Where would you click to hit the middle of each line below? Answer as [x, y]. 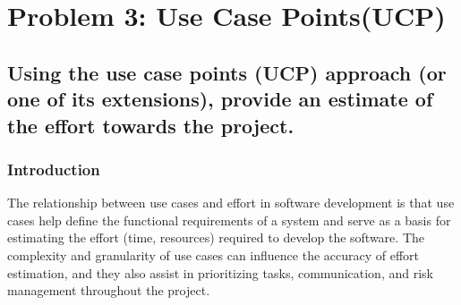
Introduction [54, 169]
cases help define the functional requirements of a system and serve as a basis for [229, 220]
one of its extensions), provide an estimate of [220, 99]
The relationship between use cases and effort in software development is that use [231, 203]
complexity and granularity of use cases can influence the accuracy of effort [213, 254]
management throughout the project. [109, 290]
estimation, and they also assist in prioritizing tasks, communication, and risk [220, 272]
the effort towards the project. [151, 125]
